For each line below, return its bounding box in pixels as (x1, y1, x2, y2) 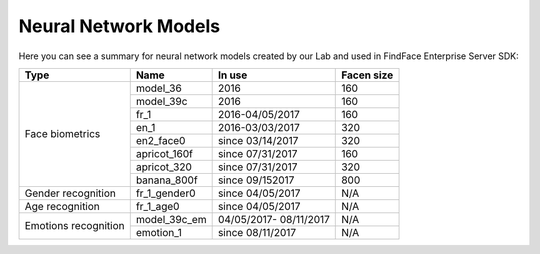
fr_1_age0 (135, 199, 180, 213)
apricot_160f (135, 146, 194, 160)
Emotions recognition (24, 219, 125, 233)
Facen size (341, 68, 394, 82)
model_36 (135, 81, 182, 95)
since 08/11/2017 (217, 225, 297, 239)
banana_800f (135, 173, 199, 187)
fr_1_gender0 (135, 186, 196, 200)
